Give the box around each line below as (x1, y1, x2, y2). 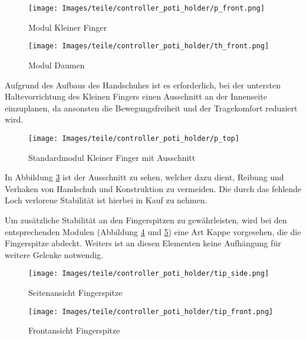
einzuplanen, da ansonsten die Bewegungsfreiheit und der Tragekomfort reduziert (5, 101, 298, 114)
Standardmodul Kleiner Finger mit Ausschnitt (28, 151, 196, 163)
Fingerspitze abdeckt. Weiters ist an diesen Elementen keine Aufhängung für (5, 237, 281, 249)
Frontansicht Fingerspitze (28, 324, 120, 336)
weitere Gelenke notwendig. (5, 248, 103, 260)
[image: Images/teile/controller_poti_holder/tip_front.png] (28, 307, 274, 316)
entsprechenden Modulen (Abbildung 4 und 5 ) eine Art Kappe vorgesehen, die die (5, 225, 301, 237)
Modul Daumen (28, 58, 85, 71)
